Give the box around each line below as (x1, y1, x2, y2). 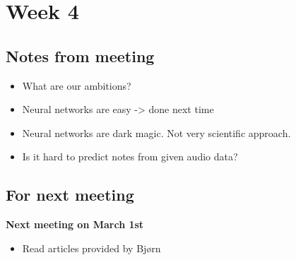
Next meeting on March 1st (6, 217, 144, 232)
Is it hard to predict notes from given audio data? (22, 149, 238, 164)
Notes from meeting (6, 45, 155, 66)
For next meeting (6, 184, 134, 206)
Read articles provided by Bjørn (22, 240, 161, 255)
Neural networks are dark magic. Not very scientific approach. (22, 125, 291, 140)
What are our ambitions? (22, 78, 131, 93)
